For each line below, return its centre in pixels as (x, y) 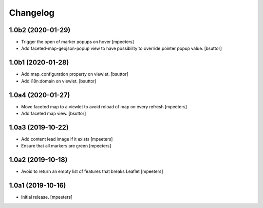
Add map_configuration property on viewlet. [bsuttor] (75, 74)
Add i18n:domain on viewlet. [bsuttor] (59, 81)
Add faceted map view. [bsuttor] (54, 114)
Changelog (32, 13)
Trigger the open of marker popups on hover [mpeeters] (78, 42)
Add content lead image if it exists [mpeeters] (67, 139)
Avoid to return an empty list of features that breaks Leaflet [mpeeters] (92, 171)
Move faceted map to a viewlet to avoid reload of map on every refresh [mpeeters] (104, 106)
